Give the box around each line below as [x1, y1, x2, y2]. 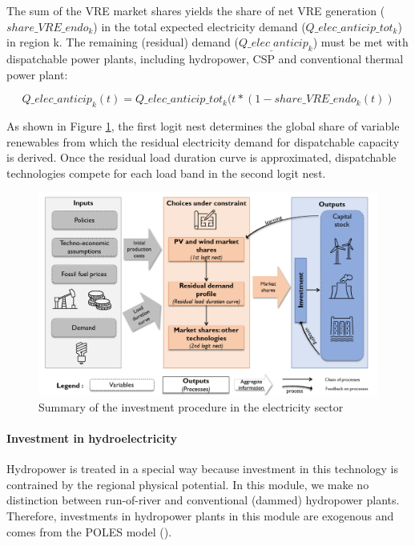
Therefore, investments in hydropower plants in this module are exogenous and [6, 507, 394, 524]
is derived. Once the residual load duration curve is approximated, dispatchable [6, 149, 397, 166]
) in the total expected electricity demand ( [93, 18, 306, 34]
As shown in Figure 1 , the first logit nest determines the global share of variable [6, 117, 400, 134]
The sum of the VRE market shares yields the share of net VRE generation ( [6, 2, 385, 18]
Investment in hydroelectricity [6, 429, 178, 446]
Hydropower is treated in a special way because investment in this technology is [6, 460, 398, 477]
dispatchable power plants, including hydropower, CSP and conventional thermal [6, 50, 404, 66]
